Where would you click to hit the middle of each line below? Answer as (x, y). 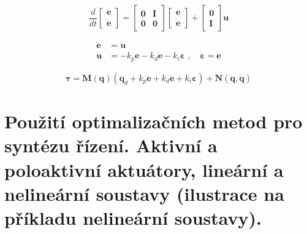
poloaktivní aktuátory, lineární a (144, 169)
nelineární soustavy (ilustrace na (144, 193)
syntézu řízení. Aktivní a (111, 145)
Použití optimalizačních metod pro (153, 121)
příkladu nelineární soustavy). (133, 217)
